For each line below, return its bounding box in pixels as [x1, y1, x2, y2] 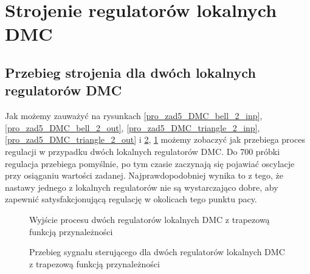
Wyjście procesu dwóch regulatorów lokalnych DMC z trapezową [29, 213, 270, 225]
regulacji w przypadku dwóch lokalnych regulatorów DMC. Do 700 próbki [5, 145, 280, 157]
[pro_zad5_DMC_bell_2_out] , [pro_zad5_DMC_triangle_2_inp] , [5, 121, 260, 134]
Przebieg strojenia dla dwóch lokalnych [5, 63, 256, 81]
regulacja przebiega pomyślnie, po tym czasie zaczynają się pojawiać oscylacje [5, 157, 295, 170]
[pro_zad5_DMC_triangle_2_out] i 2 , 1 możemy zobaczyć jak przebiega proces [5, 133, 305, 146]
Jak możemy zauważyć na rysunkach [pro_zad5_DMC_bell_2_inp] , [5, 109, 263, 122]
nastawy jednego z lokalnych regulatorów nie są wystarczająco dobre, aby [5, 180, 278, 193]
